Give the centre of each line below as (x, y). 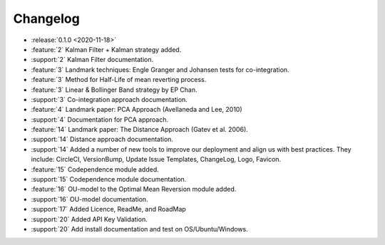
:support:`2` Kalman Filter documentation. (92, 60)
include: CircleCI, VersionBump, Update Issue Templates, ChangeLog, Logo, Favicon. (156, 160)
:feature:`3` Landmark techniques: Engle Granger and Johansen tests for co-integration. (160, 69)
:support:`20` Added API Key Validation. (89, 219)
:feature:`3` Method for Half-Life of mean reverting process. (119, 80)
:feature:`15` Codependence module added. (95, 169)
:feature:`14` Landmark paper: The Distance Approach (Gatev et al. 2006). (140, 130)
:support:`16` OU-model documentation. (90, 199)
